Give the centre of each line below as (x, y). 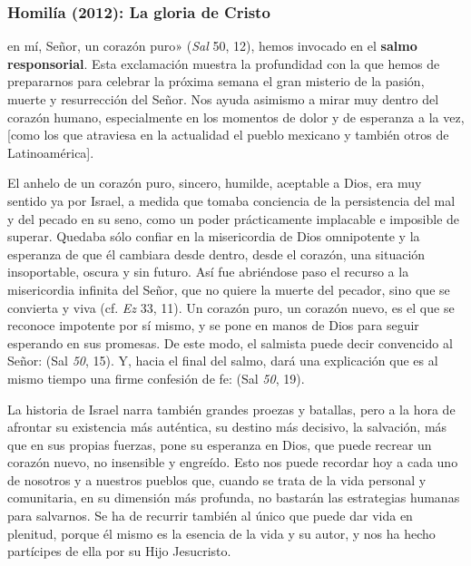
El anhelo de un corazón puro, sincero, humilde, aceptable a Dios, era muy (215, 183)
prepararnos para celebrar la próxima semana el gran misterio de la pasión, (216, 81)
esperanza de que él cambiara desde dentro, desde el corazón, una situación (216, 254)
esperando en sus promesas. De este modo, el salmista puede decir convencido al (230, 342)
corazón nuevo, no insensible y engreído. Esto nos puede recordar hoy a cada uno (233, 462)
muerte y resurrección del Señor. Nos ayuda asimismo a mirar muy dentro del (223, 99)
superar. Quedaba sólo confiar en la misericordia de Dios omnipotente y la (214, 236)
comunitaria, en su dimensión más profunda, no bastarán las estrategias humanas (234, 498)
